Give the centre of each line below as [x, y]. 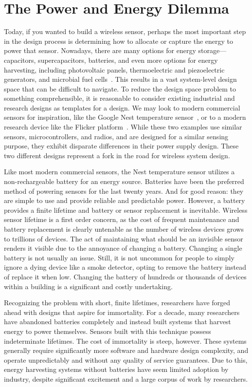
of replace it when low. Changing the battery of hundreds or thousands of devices [125, 276]
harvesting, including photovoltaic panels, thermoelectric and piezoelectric [114, 69]
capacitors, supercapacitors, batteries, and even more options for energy [111, 60]
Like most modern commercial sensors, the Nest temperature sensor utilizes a [119, 172]
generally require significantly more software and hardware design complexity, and [126, 350]
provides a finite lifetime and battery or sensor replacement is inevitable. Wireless [126, 210]
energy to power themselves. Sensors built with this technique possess [108, 331]
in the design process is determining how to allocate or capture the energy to [119, 41]
